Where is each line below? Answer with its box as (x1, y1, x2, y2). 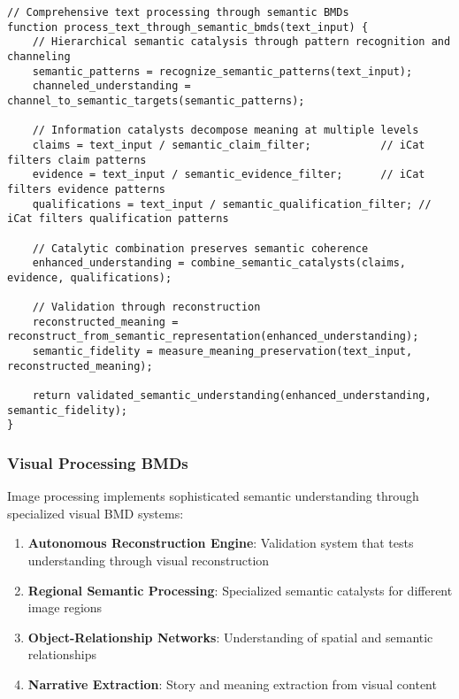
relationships (27, 645, 97, 664)
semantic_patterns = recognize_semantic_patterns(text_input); (32, 65, 413, 78)
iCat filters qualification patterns (7, 212, 229, 226)
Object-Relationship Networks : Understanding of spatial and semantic (27, 627, 433, 646)
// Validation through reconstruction (32, 301, 261, 314)
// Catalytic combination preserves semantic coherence (32, 242, 369, 255)
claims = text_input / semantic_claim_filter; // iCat (32, 138, 425, 151)
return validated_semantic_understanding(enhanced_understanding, (32, 389, 432, 403)
